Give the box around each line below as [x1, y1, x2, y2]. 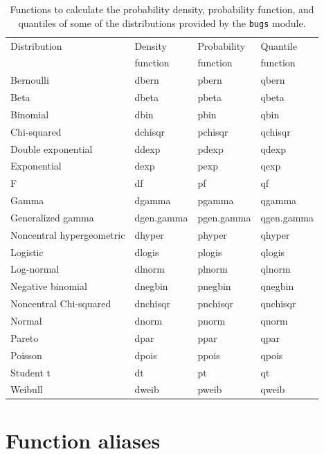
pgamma [197, 193, 234, 208]
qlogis [260, 244, 285, 259]
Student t [10, 365, 51, 379]
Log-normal [10, 262, 60, 276]
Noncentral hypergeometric [10, 227, 125, 242]
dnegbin [134, 279, 168, 293]
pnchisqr [197, 296, 233, 311]
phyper [197, 227, 227, 242]
